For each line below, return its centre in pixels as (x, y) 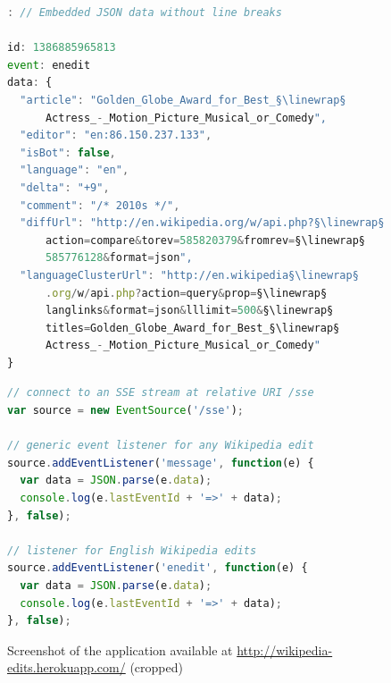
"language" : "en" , (75, 170)
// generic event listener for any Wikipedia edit (161, 446)
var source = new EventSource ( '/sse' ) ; (125, 411)
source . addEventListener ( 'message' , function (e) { (161, 463)
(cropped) (156, 667)
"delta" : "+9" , (65, 187)
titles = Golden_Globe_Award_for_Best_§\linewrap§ (192, 328)
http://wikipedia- (285, 649)
